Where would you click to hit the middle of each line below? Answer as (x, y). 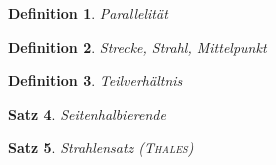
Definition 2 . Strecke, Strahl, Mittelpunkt (137, 46)
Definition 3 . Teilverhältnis (95, 80)
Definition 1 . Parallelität (88, 13)
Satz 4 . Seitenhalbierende (87, 113)
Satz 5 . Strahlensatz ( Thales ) (101, 147)
